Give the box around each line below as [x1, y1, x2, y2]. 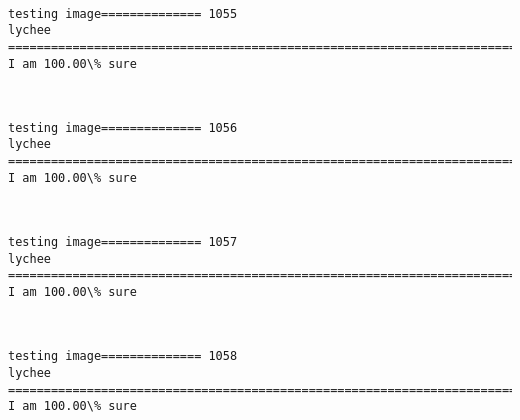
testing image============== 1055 [8, 6, 238, 21]
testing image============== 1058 [8, 349, 238, 364]
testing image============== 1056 [8, 120, 238, 135]
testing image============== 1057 [8, 235, 238, 250]
